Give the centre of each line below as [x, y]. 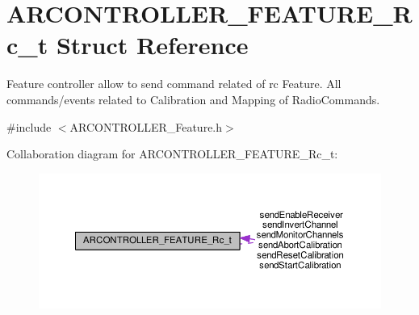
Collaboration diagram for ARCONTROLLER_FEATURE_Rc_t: [172, 154]
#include [29, 126]
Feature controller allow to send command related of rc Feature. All [174, 84]
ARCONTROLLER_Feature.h [146, 126]
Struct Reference [152, 45]
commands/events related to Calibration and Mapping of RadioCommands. [193, 99]
